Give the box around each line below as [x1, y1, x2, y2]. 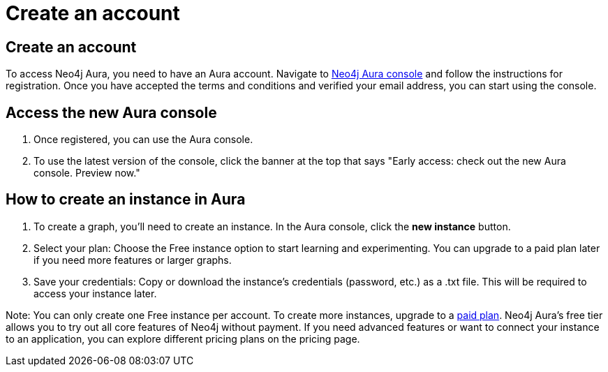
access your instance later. [34, 287, 157, 299]
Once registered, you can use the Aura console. [34, 133, 253, 146]
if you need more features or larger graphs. [34, 253, 232, 266]
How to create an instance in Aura [6, 191, 246, 209]
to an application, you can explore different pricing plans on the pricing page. [6, 332, 360, 345]
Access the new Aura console [6, 103, 217, 121]
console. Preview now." [34, 167, 140, 179]
